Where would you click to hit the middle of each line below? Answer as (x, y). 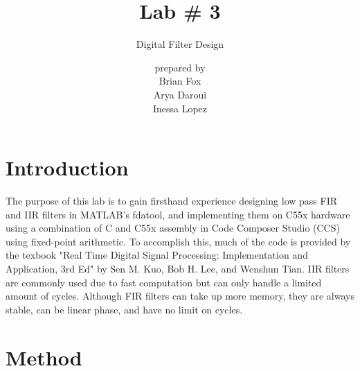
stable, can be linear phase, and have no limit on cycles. (124, 309)
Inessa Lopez (180, 108)
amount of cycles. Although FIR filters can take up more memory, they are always (180, 296)
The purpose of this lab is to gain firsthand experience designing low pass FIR (171, 201)
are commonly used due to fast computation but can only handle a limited (164, 282)
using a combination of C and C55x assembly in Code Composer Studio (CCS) (173, 228)
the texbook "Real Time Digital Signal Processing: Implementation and (157, 255)
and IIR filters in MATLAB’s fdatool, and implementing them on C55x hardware (178, 214)
